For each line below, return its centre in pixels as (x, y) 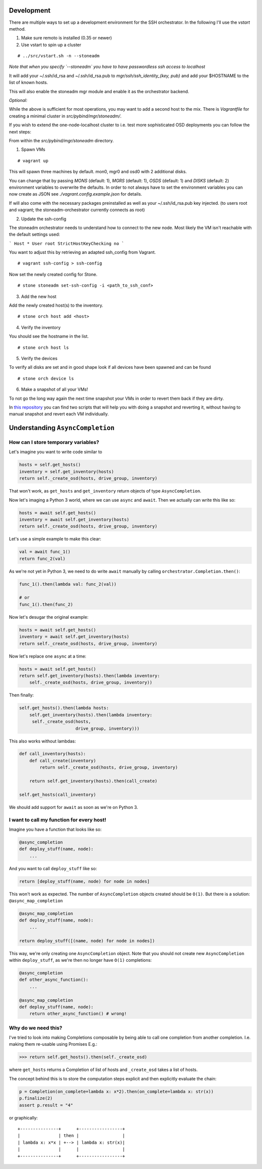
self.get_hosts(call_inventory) (58, 794)
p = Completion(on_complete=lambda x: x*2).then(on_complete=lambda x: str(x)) (116, 1091)
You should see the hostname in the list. (49, 336)
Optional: (18, 100)
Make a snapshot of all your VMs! (55, 389)
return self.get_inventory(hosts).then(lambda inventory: (90, 675)
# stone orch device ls (46, 378)
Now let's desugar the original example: (49, 617)
